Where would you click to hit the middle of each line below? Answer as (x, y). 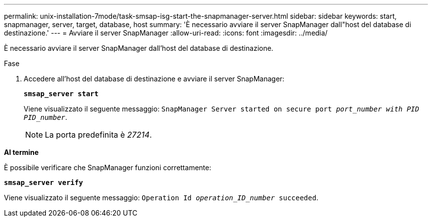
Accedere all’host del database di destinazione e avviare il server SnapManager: (154, 79)
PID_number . (46, 117)
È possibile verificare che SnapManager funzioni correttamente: (108, 167)
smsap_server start (61, 94)
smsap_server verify (44, 183)
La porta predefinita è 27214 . (98, 135)
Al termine (21, 152)
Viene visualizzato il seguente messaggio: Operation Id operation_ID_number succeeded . (161, 198)
